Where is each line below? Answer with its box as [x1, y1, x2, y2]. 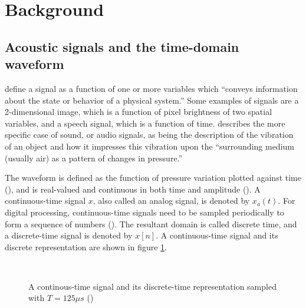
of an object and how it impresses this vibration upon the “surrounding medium [5, 140, 294, 152]
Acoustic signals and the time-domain [5, 37, 239, 55]
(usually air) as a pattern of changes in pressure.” [5, 151, 183, 164]
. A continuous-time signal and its [156, 229, 278, 241]
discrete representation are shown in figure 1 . [5, 240, 167, 253]
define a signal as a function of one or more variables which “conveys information [5, 82, 298, 94]
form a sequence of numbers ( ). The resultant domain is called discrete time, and [5, 217, 297, 230]
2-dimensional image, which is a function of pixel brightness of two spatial [5, 105, 272, 118]
